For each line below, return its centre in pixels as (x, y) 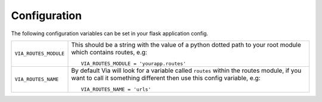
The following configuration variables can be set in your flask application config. (110, 33)
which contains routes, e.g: (109, 52)
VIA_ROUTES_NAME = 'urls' (116, 89)
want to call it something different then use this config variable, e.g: (166, 78)
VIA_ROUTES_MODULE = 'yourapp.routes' (134, 64)
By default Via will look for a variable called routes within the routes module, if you (186, 70)
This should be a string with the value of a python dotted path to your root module (186, 45)
